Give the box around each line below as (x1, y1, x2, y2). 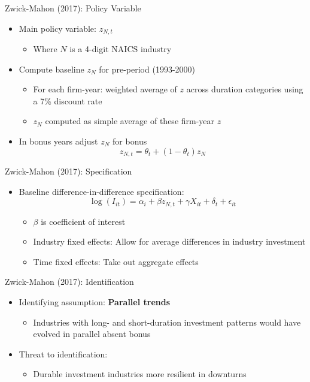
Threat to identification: (19, 347, 108, 360)
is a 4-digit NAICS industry (69, 43, 172, 55)
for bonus (113, 135, 147, 148)
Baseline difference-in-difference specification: (19, 185, 184, 197)
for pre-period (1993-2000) (99, 62, 196, 75)
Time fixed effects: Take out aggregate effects (33, 255, 199, 267)
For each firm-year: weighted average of (33, 83, 177, 95)
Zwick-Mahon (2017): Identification (5, 275, 134, 288)
